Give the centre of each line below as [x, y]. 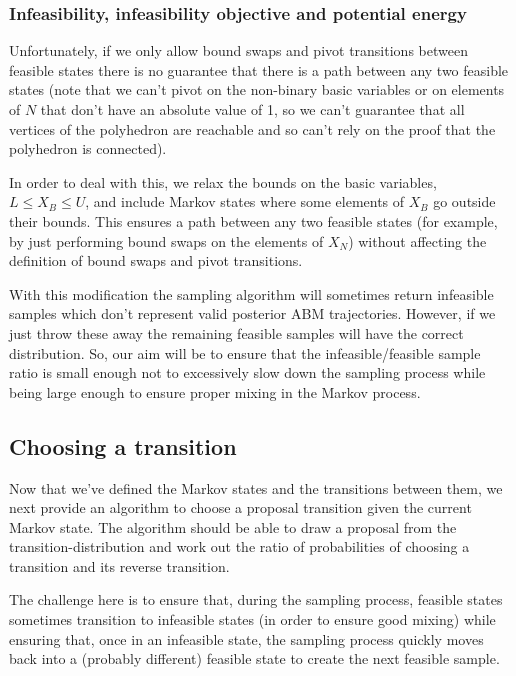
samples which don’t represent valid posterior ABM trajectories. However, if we [252, 313]
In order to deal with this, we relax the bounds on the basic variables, [223, 181]
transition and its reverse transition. [119, 565]
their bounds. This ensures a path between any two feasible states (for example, [253, 220]
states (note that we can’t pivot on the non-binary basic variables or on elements [257, 89]
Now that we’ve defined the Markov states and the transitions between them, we [256, 487]
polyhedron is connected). [88, 148]
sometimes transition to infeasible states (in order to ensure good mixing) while [252, 619]
